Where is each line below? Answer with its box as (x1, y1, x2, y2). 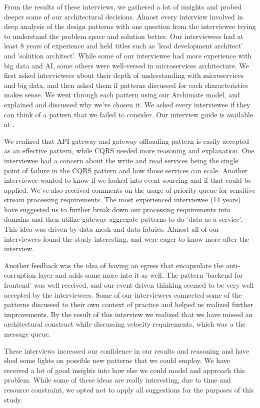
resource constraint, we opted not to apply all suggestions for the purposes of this (4, 384, 254, 395)
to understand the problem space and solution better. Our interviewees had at (4, 30, 243, 41)
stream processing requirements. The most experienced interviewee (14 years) (4, 194, 241, 205)
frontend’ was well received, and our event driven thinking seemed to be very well (4, 280, 254, 290)
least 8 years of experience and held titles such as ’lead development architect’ (4, 40, 243, 51)
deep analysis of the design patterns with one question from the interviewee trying (4, 21, 256, 31)
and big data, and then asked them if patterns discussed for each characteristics (4, 79, 248, 90)
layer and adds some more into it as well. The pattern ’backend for (38, 270, 243, 280)
